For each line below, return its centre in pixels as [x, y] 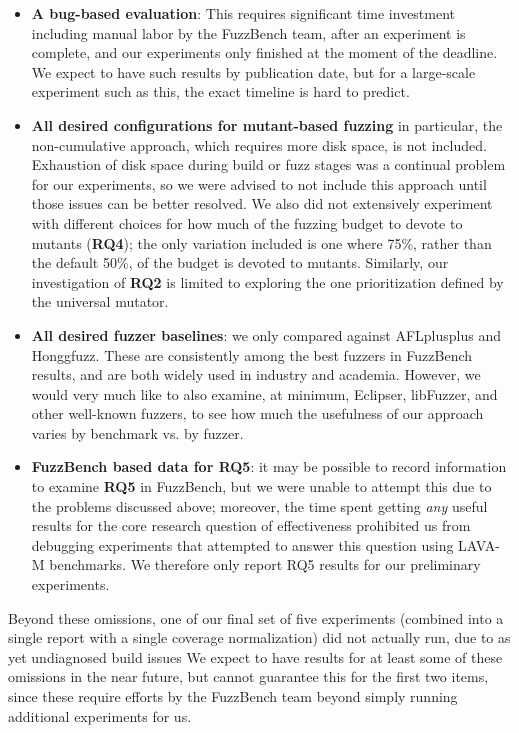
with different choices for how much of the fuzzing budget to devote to [247, 222]
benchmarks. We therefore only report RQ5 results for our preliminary [265, 564]
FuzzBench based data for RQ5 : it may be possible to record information [269, 466]
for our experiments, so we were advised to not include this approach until [259, 183]
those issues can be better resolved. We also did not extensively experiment [262, 203]
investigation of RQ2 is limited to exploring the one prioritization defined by [267, 281]
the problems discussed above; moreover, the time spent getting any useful [259, 505]
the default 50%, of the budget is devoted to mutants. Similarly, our [240, 262]
